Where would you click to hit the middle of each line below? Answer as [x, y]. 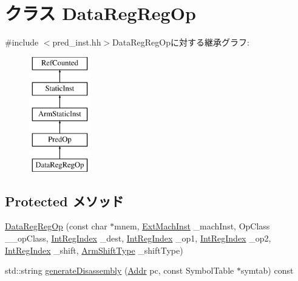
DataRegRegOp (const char [56, 226]
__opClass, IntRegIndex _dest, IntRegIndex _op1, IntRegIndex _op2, [138, 238]
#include [22, 42]
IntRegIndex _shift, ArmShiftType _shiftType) [94, 250]
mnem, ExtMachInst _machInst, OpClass [192, 226]
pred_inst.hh [77, 42]
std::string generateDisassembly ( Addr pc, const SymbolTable [120, 270]
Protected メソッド [64, 201]
